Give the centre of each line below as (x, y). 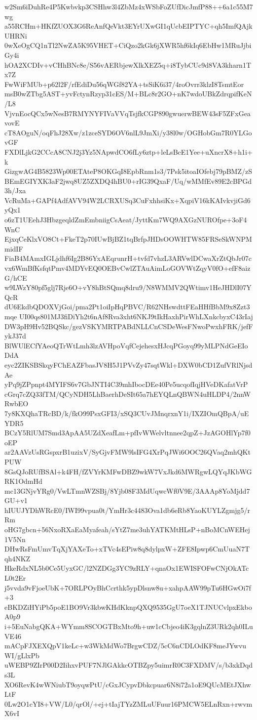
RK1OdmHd (23, 481)
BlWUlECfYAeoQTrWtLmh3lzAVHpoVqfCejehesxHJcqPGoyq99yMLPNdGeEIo (126, 345)
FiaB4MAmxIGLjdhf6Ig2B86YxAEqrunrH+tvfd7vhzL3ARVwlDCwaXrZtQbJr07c (128, 258)
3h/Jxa (15, 191)
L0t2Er (15, 578)
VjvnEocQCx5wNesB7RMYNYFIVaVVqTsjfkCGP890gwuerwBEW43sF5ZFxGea (128, 113)
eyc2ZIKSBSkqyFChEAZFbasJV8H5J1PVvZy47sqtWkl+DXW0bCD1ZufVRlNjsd (128, 364)
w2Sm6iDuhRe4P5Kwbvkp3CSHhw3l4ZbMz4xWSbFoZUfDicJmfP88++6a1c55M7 (129, 6)
